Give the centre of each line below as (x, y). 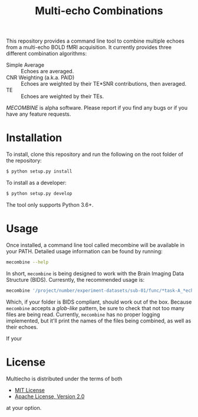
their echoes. (22, 327)
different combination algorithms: (47, 54)
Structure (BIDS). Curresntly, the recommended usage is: (75, 279)
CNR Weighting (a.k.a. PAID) (40, 77)
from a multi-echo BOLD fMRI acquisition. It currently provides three (89, 47)
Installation (34, 138)
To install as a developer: (36, 183)
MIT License (30, 390)
